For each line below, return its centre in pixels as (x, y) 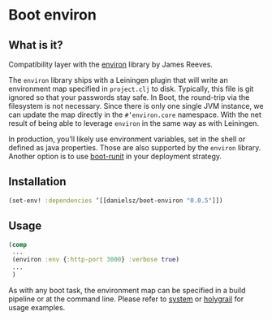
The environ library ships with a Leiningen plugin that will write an (119, 80)
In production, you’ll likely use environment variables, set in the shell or (127, 139)
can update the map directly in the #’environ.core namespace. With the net (135, 115)
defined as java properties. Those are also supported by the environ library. (135, 147)
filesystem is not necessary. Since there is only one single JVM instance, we (136, 106)
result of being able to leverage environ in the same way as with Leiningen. (134, 123)
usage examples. (37, 307)
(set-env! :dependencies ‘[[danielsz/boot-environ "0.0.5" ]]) (116, 201)
